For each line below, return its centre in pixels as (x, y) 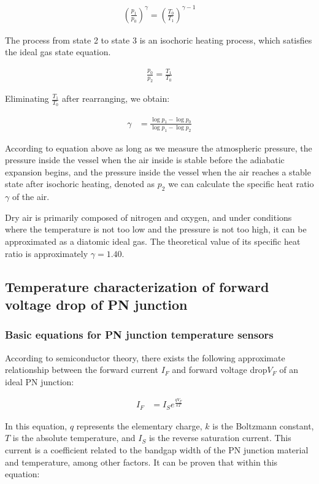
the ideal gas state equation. (58, 52)
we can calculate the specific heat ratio (241, 184)
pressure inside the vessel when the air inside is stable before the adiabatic (145, 160)
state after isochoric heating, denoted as (80, 184)
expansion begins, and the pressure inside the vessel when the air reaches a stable (158, 171)
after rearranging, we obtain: (116, 98)
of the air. (31, 197)
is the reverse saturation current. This (220, 438)
